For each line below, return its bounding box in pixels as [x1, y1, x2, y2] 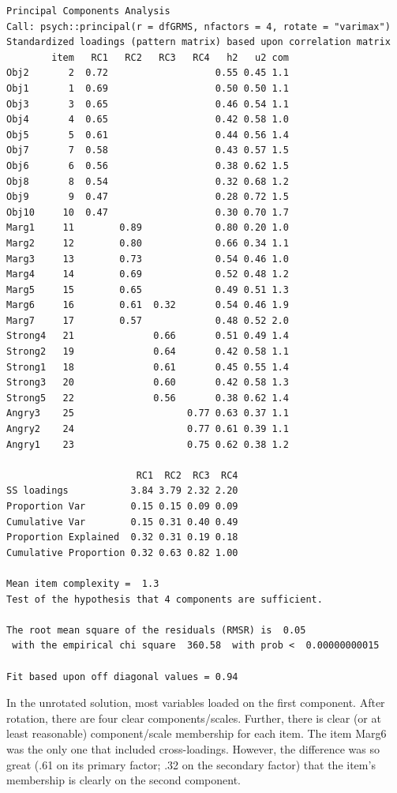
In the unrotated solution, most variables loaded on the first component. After [6, 694, 385, 711]
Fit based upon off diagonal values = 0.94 [6, 671, 238, 682]
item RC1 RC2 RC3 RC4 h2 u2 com [51, 51, 289, 63]
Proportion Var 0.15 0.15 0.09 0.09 [6, 501, 238, 512]
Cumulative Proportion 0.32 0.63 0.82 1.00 [6, 547, 238, 558]
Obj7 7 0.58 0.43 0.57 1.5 [6, 145, 289, 156]
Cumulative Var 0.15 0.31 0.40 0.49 [6, 516, 238, 528]
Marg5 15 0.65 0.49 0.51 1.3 [6, 284, 289, 295]
